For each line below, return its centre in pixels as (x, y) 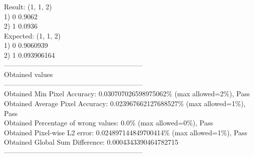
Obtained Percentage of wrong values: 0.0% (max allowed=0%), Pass (109, 123)
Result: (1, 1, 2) (28, 6)
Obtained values (28, 74)
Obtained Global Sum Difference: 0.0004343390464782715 (91, 142)
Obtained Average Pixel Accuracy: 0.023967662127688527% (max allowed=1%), (125, 103)
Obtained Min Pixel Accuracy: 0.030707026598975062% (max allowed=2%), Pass (127, 94)
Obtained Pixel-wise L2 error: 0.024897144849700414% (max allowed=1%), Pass (126, 132)
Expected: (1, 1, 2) (32, 35)
